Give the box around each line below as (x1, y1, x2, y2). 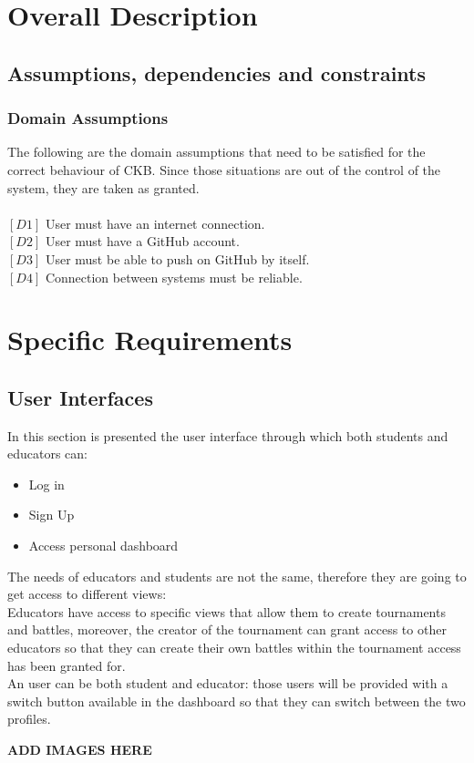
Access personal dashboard (28, 536, 179, 555)
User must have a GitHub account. (45, 232, 240, 251)
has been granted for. (7, 655, 126, 675)
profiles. (7, 709, 51, 728)
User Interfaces (7, 383, 153, 411)
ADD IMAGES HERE (7, 740, 152, 759)
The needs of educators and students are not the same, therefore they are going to (7, 566, 467, 585)
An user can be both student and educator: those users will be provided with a (7, 674, 448, 693)
